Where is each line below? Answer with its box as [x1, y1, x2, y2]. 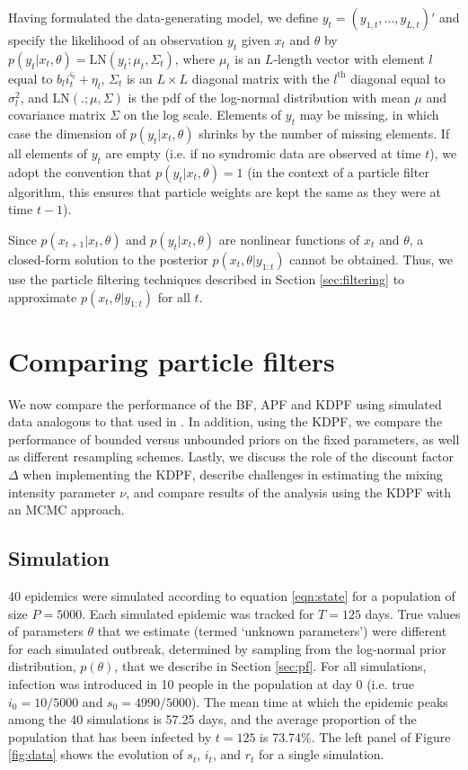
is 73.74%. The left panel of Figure [260, 727, 451, 746]
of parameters [8, 622, 84, 640]
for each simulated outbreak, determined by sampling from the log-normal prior [8, 639, 446, 658]
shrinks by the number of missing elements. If [199, 123, 450, 142]
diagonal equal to [350, 68, 446, 87]
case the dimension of [8, 123, 127, 142]
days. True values [365, 604, 461, 622]
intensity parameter [8, 482, 116, 501]
